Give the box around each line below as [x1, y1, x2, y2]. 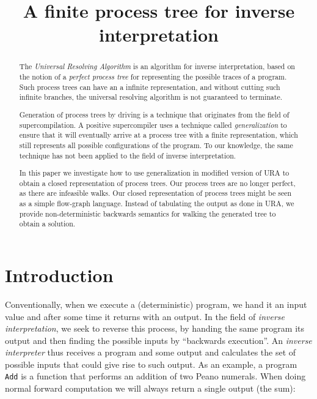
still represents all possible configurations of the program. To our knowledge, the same [19, 140, 293, 150]
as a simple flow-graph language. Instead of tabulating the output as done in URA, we [19, 198, 294, 209]
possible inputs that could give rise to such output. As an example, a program [5, 357, 297, 370]
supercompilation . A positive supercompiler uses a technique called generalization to [19, 119, 287, 130]
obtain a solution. [19, 218, 76, 229]
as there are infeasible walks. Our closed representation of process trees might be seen [19, 188, 292, 198]
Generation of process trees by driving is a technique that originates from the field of [19, 109, 290, 119]
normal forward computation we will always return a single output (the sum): [5, 382, 296, 395]
